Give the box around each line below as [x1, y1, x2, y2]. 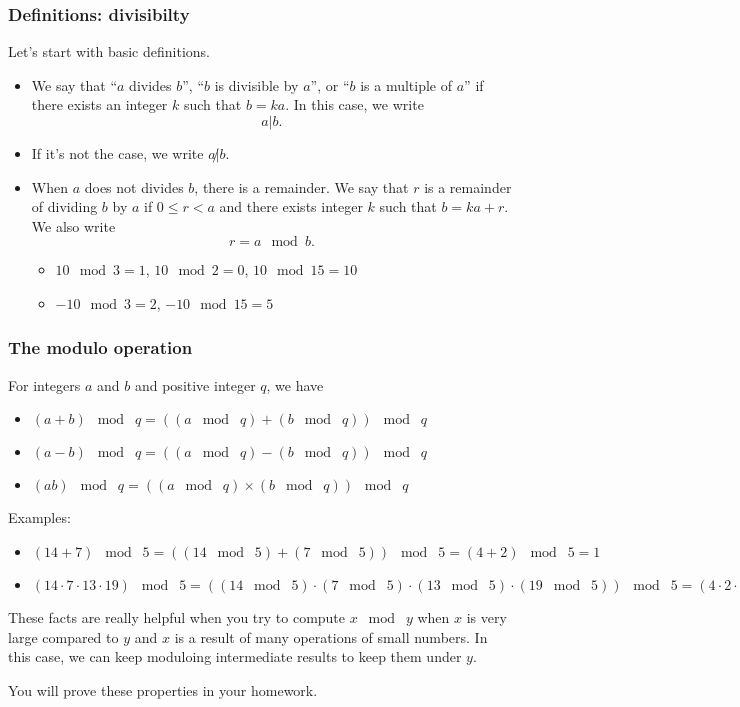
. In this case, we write [285, 94, 424, 115]
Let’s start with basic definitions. [8, 41, 210, 62]
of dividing [31, 196, 98, 217]
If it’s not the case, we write [31, 143, 204, 163]
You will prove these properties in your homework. [8, 679, 318, 700]
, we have [266, 374, 324, 395]
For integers [8, 374, 81, 395]
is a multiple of [360, 74, 453, 95]
